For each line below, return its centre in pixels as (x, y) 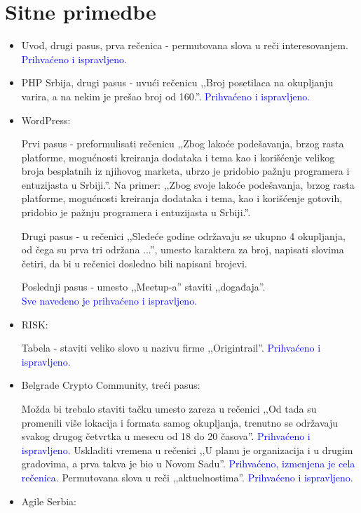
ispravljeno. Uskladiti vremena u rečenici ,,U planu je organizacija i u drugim (187, 449)
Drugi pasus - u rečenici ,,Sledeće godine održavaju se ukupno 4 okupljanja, (183, 235)
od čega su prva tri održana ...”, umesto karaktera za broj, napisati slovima (183, 249)
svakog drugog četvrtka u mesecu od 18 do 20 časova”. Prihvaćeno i (166, 436)
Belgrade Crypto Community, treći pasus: (111, 385)
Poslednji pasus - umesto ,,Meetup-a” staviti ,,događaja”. (143, 287)
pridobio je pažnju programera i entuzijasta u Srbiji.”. (136, 212)
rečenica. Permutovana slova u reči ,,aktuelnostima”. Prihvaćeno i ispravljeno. (187, 477)
